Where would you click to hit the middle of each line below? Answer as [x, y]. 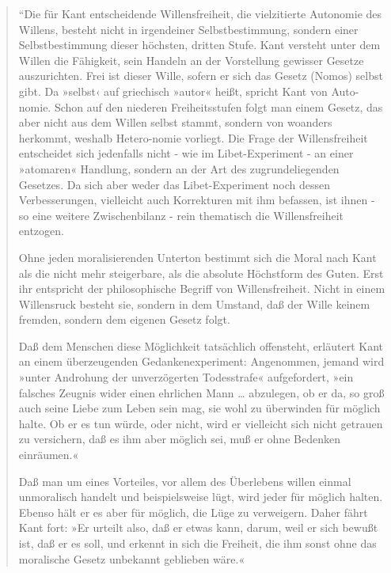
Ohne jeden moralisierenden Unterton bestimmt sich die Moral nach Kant [197, 257]
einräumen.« [49, 455]
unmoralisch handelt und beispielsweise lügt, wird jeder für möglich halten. [201, 497]
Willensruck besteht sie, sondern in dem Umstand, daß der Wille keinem [194, 304]
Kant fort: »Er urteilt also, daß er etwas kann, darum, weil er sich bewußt [198, 527]
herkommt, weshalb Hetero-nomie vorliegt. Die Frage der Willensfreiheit [193, 137]
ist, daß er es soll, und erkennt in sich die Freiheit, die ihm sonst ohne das [197, 543]
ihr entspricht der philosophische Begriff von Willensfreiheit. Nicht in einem [202, 288]
